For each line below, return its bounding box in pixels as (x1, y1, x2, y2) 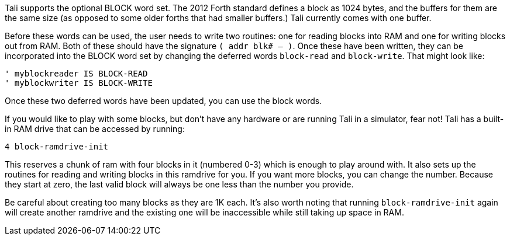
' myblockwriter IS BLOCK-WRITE (5, 78, 153, 88)
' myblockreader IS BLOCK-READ (5, 69, 148, 78)
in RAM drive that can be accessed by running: (5, 124, 185, 134)
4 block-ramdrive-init (5, 142, 109, 151)
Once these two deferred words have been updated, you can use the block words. (5, 96, 322, 106)
